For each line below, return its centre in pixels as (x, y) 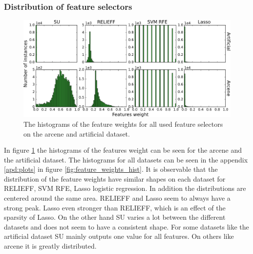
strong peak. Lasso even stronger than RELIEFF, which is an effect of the (115, 207)
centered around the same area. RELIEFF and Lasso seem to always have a (117, 198)
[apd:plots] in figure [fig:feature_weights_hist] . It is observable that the (111, 169)
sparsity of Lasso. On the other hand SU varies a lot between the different (115, 217)
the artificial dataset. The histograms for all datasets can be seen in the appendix (126, 159)
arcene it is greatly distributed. (50, 246)
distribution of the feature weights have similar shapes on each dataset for (115, 178)
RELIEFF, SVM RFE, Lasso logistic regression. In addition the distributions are (125, 188)
